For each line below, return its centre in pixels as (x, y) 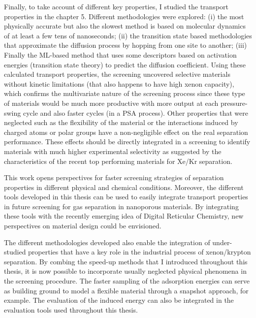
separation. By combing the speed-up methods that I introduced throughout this (126, 261)
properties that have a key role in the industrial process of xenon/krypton (140, 252)
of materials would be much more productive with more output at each (111, 103)
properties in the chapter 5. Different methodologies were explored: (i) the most (124, 16)
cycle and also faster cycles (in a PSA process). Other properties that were (135, 112)
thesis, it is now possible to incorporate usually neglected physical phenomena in (125, 271)
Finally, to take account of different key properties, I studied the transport (116, 6)
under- (222, 242)
